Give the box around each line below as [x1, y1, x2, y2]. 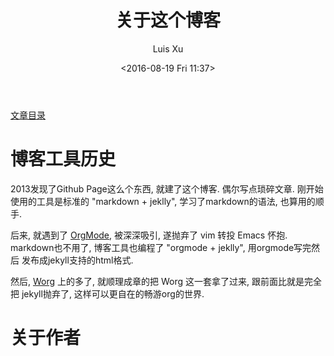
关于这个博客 [114, 9, 221, 32]
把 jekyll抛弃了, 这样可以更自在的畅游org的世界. [10, 287, 205, 300]
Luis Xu [152, 42, 184, 55]
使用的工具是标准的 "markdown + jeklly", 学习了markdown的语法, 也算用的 [10, 195, 316, 207]
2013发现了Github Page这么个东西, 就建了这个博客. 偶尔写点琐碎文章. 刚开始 [10, 182, 324, 195]
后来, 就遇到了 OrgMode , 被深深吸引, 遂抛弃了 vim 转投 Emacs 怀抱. [10, 229, 288, 241]
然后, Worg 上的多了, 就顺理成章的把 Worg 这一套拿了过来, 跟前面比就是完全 [10, 275, 322, 287]
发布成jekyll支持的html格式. [21, 254, 134, 266]
